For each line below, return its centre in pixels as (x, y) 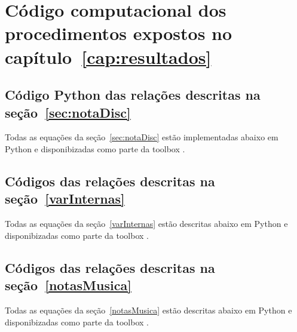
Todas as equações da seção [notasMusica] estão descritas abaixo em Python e (148, 310)
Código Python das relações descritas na (133, 95)
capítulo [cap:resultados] (108, 56)
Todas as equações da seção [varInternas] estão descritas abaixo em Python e (146, 224)
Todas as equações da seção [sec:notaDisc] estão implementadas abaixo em (142, 137)
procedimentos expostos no (119, 33)
